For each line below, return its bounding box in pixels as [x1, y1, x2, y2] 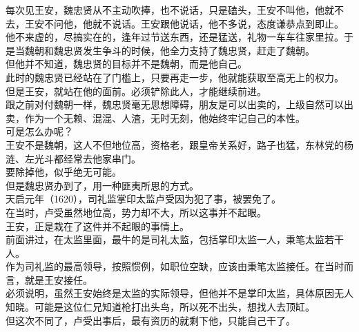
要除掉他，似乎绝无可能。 [6, 165, 122, 179]
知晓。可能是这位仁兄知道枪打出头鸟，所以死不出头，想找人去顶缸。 [6, 300, 315, 314]
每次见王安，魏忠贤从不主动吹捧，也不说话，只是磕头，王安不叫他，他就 [6, 3, 334, 17]
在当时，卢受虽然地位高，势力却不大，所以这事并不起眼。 [6, 205, 266, 219]
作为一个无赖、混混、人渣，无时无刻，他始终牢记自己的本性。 [24, 110, 305, 125]
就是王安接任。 [24, 272, 93, 287]
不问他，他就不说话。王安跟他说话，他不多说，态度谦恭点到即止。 [43, 16, 344, 30]
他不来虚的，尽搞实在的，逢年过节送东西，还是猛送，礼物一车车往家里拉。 [6, 30, 344, 44]
